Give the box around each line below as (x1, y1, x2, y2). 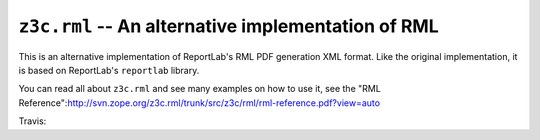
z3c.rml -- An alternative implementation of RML (18, 15, 439, 37)
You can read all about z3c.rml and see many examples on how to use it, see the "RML (18, 83, 382, 95)
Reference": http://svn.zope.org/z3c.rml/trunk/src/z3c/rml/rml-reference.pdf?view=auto (18, 96, 380, 109)
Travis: (18, 115, 47, 127)
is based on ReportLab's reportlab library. (18, 64, 200, 76)
